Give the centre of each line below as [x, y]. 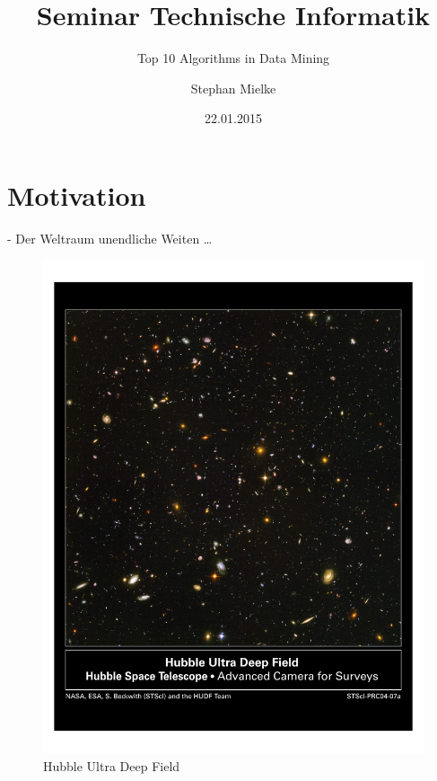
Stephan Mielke [233, 88]
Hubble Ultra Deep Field [112, 765]
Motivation [77, 195]
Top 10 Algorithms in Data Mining [233, 58]
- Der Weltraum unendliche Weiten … [110, 238]
